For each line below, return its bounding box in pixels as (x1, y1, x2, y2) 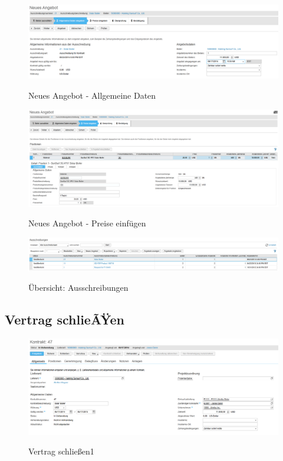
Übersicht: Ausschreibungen (28, 281, 129, 294)
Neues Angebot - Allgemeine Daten (28, 89, 156, 101)
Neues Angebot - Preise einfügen (28, 217, 146, 229)
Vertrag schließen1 (28, 445, 94, 457)
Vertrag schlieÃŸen (5, 310, 124, 329)
